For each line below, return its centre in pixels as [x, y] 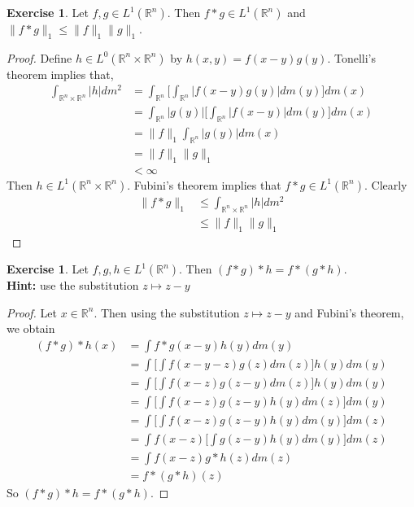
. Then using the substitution [167, 312]
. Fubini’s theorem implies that [204, 184]
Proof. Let [32, 312]
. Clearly [386, 184]
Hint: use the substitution [73, 285]
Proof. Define [39, 57]
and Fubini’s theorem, [349, 312]
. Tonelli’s [352, 57]
